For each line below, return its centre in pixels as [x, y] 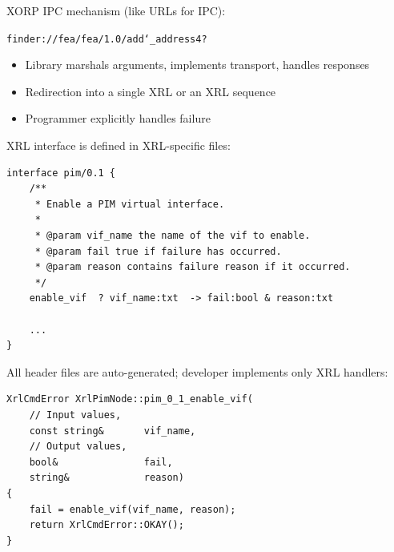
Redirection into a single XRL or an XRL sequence [151, 91]
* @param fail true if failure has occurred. [158, 251]
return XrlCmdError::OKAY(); [107, 525]
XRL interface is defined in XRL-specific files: [119, 145]
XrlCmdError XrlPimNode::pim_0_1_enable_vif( [130, 399]
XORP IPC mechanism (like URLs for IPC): [116, 10]
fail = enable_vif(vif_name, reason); [133, 509]
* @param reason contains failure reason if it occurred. [193, 267]
